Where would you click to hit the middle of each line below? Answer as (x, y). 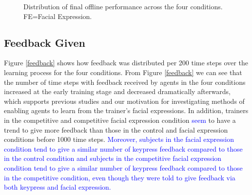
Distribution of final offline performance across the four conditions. (123, 6)
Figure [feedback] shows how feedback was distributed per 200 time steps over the (126, 63)
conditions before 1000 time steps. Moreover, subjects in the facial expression (119, 139)
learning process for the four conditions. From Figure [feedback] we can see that (123, 72)
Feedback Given (45, 42)
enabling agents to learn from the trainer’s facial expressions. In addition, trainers (126, 110)
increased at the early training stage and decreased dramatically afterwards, (117, 91)
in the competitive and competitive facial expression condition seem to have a (120, 120)
